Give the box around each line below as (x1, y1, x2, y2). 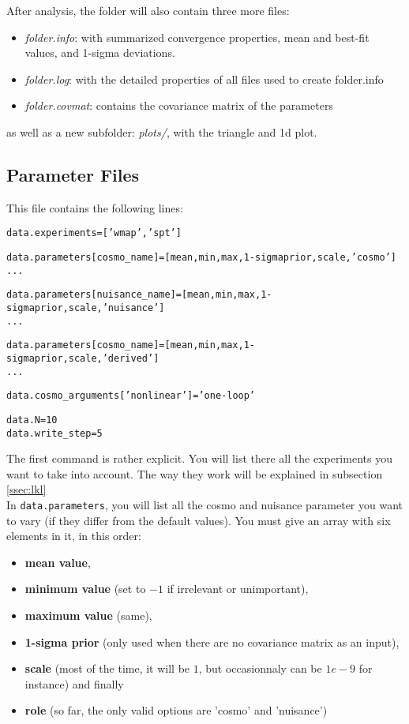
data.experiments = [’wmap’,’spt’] (6, 227, 182, 239)
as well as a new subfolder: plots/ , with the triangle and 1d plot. (6, 123, 317, 140)
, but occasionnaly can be (198, 660, 322, 677)
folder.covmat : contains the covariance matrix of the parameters (24, 97, 333, 114)
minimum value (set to (24, 580, 146, 597)
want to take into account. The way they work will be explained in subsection (6, 465, 383, 482)
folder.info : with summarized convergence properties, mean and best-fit (24, 28, 370, 45)
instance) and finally (24, 675, 124, 692)
